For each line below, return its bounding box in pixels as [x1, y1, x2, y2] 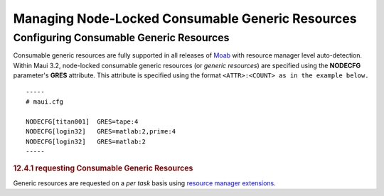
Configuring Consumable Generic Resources [13, 31, 230, 44]
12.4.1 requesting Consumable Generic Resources [13, 163, 193, 173]
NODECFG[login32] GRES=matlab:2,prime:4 [26, 128, 176, 136]
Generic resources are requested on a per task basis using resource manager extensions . [13, 178, 277, 187]
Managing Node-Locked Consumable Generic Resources [13, 11, 357, 26]
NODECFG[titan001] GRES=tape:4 [26, 117, 139, 126]
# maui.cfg [26, 97, 64, 106]
